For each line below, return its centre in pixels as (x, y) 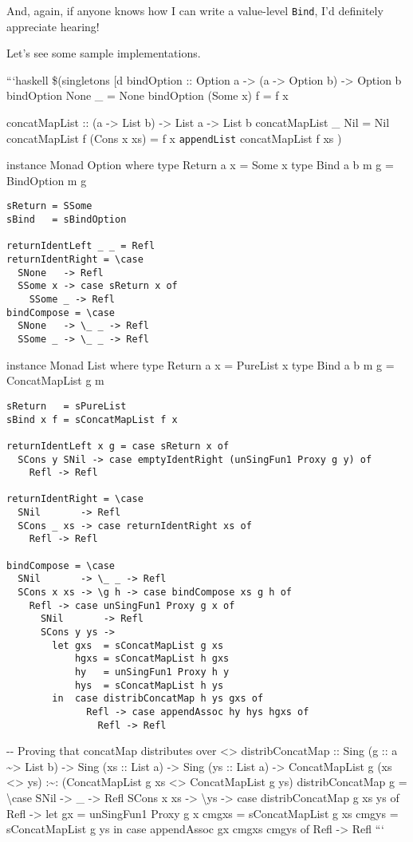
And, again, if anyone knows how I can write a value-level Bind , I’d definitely (195, 10)
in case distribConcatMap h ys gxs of (158, 699)
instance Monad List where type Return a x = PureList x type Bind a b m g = (201, 364)
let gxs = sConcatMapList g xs (138, 645)
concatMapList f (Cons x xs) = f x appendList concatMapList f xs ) (174, 138)
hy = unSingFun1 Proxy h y (152, 672)
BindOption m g (47, 180)
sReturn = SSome (49, 206)
